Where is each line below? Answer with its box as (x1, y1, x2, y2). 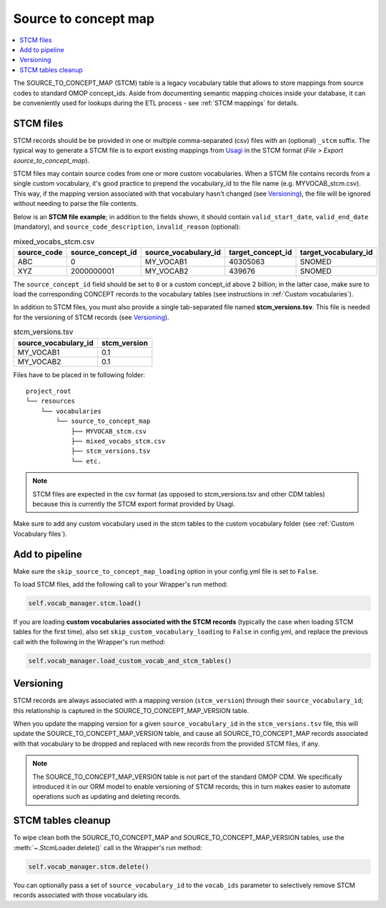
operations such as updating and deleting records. (32, 792, 182, 801)
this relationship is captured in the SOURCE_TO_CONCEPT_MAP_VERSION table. (13, 706, 249, 714)
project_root (26, 387, 71, 396)
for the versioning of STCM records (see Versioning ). (13, 313, 169, 321)
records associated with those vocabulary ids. (13, 891, 149, 899)
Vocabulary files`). (13, 529, 67, 538)
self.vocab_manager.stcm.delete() (28, 862, 149, 871)
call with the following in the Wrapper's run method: (13, 637, 166, 646)
